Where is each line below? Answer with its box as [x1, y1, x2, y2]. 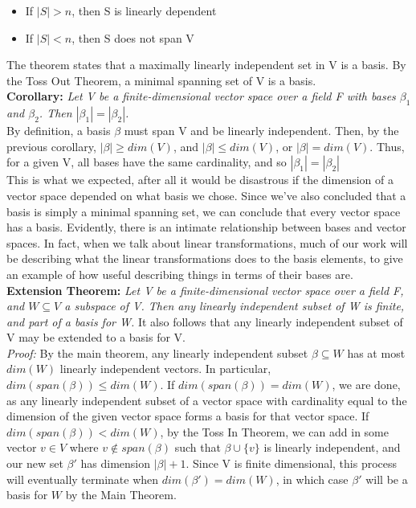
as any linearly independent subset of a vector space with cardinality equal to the [6, 391, 407, 408]
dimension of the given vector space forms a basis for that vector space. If [6, 408, 369, 424]
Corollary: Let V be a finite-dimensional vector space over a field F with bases [6, 88, 396, 104]
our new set [6, 455, 63, 472]
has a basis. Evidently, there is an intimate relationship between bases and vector [6, 219, 406, 236]
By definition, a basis [6, 122, 111, 139]
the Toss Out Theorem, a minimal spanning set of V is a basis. [6, 72, 316, 88]
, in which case [275, 470, 349, 487]
